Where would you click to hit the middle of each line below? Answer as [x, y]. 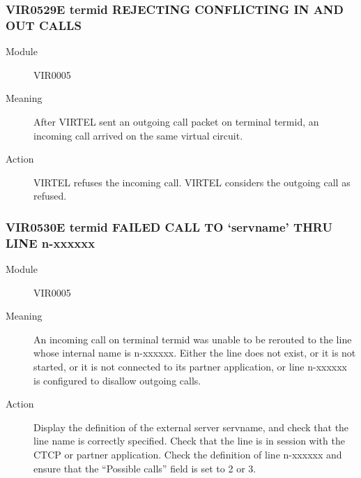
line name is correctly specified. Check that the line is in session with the [189, 441]
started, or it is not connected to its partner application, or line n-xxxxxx [191, 366]
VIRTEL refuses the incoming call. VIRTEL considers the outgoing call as [192, 182]
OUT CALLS [44, 25]
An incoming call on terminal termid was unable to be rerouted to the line [193, 339]
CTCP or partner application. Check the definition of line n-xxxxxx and [188, 454]
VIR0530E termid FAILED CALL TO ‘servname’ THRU [169, 226]
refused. [50, 196]
